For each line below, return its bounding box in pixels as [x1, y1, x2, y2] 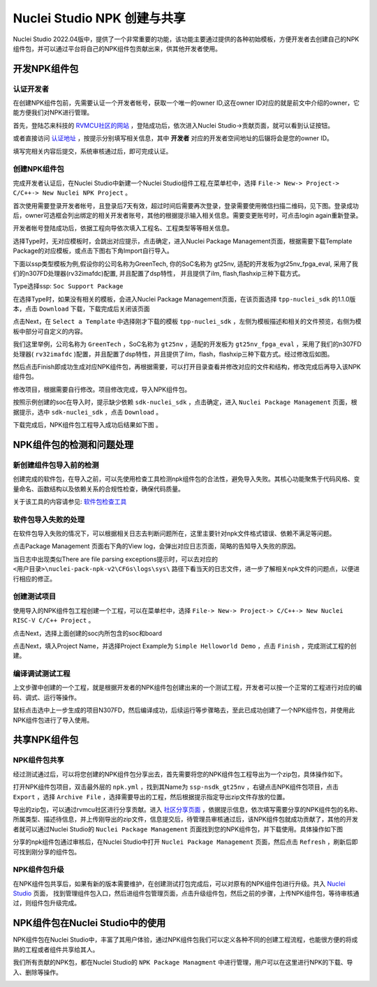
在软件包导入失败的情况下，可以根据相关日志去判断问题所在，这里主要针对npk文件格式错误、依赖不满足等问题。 [13, 529, 336, 537]
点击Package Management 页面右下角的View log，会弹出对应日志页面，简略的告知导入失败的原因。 [13, 542, 300, 551]
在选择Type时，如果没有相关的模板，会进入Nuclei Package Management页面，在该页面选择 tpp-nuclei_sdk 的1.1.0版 [13, 295, 356, 303]
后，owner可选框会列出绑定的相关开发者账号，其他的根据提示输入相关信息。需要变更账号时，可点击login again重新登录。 [13, 211, 362, 219]
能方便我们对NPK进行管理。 [13, 108, 94, 117]
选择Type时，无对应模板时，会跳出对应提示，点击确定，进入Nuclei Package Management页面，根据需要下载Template [13, 237, 353, 245]
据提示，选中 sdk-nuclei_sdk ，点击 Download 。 [13, 408, 163, 416]
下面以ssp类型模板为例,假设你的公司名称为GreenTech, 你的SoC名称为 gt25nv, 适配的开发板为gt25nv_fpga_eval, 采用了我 [13, 259, 359, 268]
